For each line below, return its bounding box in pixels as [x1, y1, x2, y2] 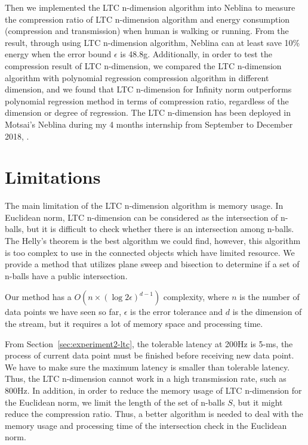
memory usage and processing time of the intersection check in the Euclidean [5, 419, 287, 431]
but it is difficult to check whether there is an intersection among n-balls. [26, 222, 294, 235]
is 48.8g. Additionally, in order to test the [120, 48, 272, 60]
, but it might [232, 395, 283, 408]
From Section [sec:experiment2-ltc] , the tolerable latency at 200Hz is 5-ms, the [5, 337, 293, 350]
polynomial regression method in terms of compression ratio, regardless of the [5, 94, 289, 107]
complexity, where [163, 291, 229, 303]
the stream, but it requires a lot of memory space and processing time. [5, 317, 263, 329]
